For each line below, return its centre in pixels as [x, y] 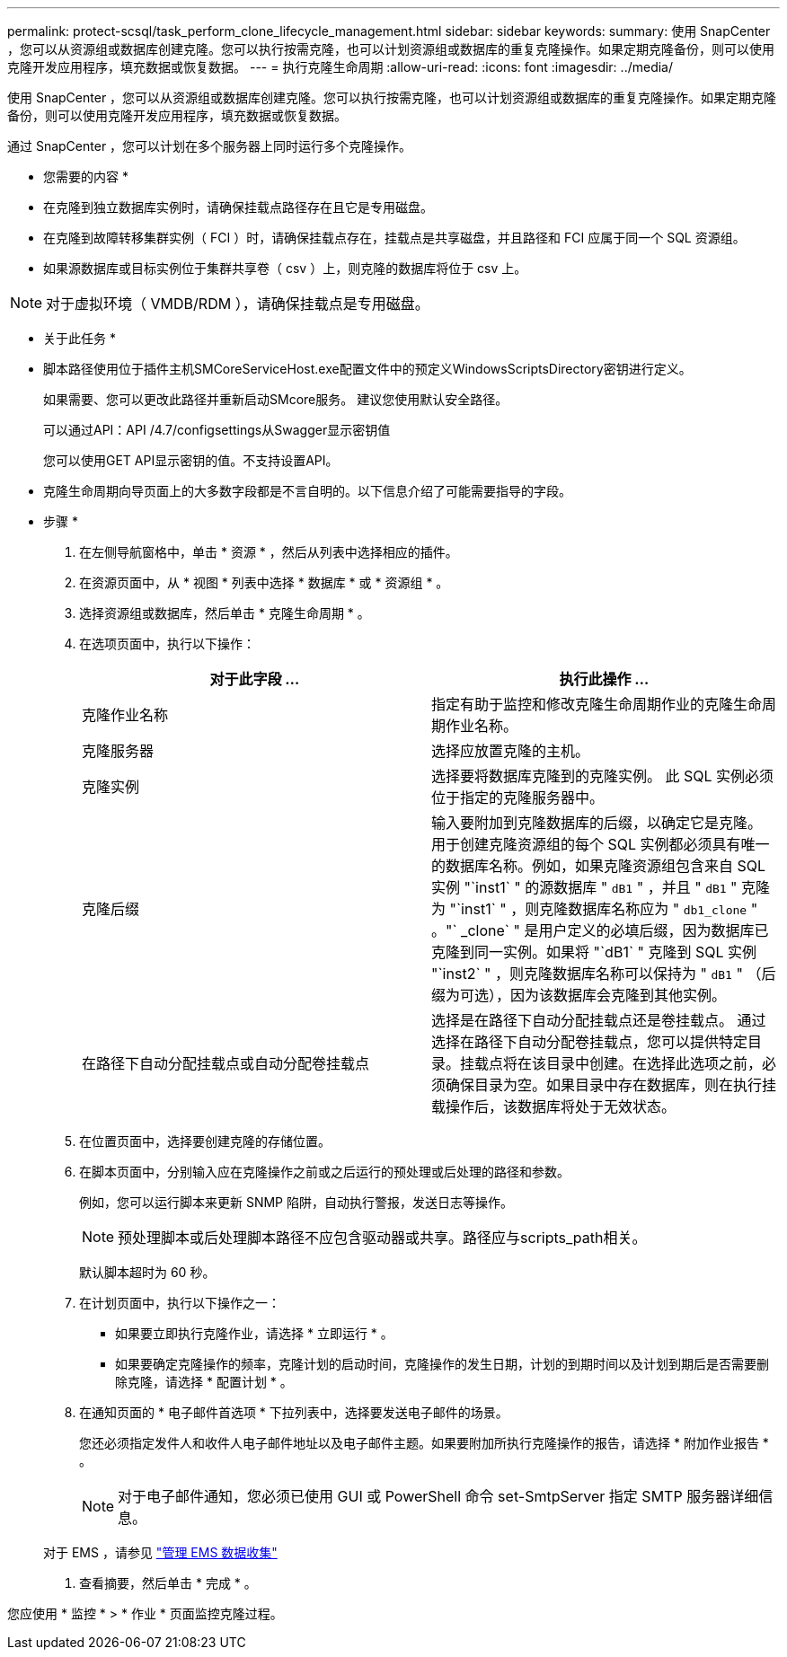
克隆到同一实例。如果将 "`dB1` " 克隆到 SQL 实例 [594, 952]
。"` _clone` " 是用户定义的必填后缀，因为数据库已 [600, 930]
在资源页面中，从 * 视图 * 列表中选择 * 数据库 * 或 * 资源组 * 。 [264, 582]
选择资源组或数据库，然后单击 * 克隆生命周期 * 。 [225, 613]
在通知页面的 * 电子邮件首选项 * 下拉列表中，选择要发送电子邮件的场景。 [294, 1412]
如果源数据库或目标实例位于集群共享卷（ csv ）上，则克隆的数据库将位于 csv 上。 [285, 268]
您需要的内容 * [86, 176]
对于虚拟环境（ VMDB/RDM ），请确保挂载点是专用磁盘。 [238, 304]
